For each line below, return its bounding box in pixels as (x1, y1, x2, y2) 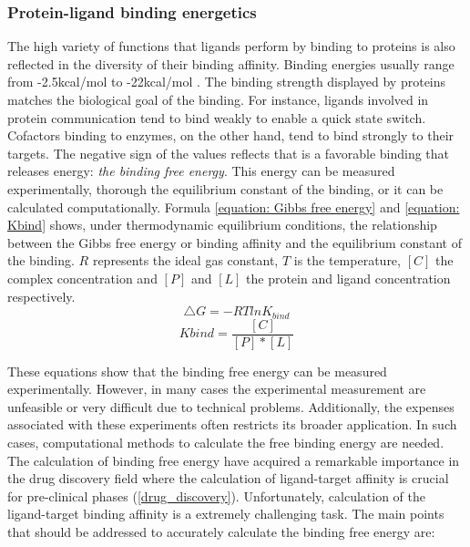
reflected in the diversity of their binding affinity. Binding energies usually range (7, 54, 455, 73)
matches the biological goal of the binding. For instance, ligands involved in (7, 90, 429, 108)
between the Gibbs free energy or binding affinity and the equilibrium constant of (7, 232, 462, 252)
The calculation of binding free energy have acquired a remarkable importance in (7, 450, 460, 470)
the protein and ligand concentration (246, 268, 451, 287)
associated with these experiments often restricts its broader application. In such (7, 415, 457, 434)
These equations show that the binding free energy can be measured (7, 361, 387, 380)
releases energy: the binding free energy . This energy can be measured (7, 161, 395, 181)
